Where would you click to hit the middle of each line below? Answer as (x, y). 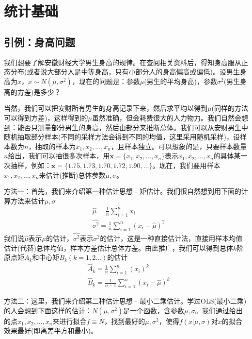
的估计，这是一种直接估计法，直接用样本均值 (171, 238)
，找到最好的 (125, 321)
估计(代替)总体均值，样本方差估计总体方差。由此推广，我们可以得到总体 (118, 247)
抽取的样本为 (55, 146)
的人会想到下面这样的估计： (48, 310)
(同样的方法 (230, 108)
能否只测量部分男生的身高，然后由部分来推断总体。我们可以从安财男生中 (133, 127)
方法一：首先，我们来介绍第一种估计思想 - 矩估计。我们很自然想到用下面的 (123, 191)
